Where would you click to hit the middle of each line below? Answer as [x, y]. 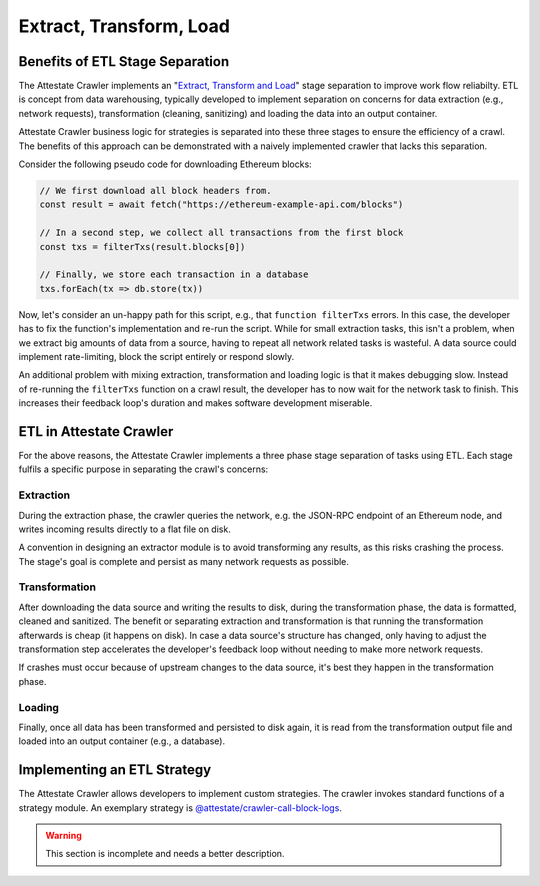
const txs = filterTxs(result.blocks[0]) [142, 246]
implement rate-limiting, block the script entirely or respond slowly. [156, 356]
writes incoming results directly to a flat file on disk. [125, 529]
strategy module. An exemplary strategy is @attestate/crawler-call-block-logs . [180, 807]
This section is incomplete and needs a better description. [165, 854]
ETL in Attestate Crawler [96, 431]
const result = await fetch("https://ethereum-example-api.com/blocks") [221, 204]
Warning [63, 835]
